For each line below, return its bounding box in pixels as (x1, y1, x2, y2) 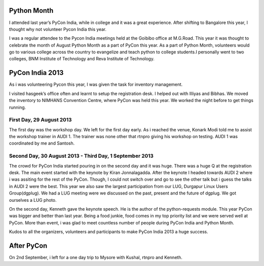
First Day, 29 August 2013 (9, 117, 72, 123)
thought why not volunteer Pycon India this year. (9, 26, 107, 32)
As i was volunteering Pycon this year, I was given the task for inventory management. (9, 81, 183, 88)
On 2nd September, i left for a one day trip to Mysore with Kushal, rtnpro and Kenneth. (9, 255, 183, 261)
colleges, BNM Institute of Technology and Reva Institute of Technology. (9, 56, 155, 62)
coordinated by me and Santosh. (9, 140, 75, 146)
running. (9, 104, 26, 110)
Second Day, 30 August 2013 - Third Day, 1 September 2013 (9, 152, 154, 159)
